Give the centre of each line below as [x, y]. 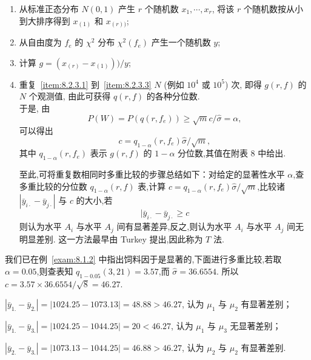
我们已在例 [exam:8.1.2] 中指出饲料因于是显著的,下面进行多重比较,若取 [143, 259]
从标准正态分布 [49, 8]
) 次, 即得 [243, 84]
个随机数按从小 [273, 8]
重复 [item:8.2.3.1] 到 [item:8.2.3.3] [85, 84]
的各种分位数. [173, 96]
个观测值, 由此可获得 [70, 96]
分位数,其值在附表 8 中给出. [232, 153]
